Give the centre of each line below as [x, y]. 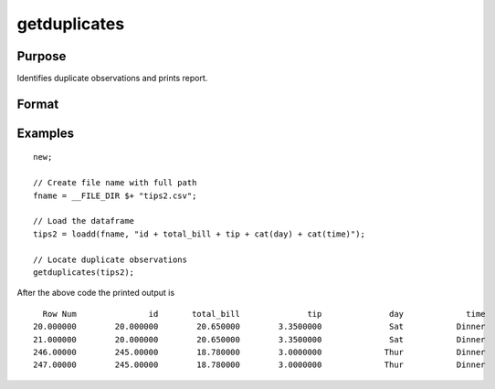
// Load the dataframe [84, 221]
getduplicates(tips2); [84, 273]
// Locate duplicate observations [110, 259]
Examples [46, 133]
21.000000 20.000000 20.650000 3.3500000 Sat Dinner [259, 339]
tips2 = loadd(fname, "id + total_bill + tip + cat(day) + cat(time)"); [199, 234]
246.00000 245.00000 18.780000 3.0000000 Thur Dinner [259, 352]
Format [38, 104]
